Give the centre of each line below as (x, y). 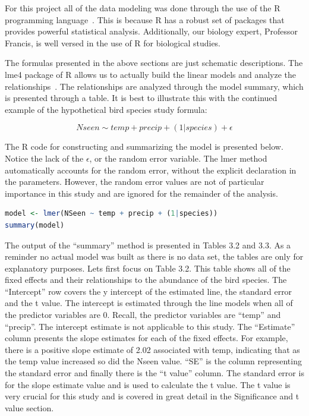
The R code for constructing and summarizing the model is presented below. (144, 146)
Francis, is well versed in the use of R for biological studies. (113, 42)
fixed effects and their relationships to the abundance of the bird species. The (146, 280)
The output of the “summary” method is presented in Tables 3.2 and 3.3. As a (148, 245)
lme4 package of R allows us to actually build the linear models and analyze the (151, 74)
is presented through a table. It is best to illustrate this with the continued (141, 98)
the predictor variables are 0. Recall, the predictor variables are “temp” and (143, 315)
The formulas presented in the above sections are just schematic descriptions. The (154, 63)
